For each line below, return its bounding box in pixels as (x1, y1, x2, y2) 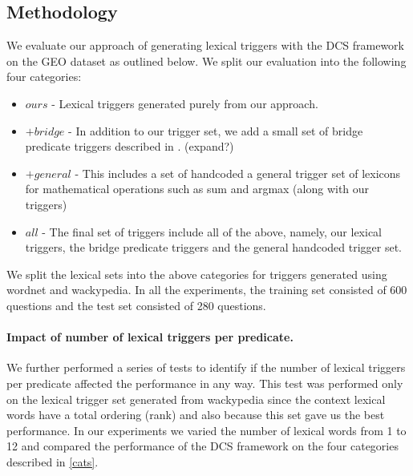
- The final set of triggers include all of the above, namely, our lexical (42, 223, 383, 240)
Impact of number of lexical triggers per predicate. (6, 329, 294, 345)
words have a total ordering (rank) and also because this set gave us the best (6, 406, 385, 423)
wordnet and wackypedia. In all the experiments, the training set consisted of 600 (6, 281, 407, 298)
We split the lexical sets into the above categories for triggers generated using (6, 265, 387, 282)
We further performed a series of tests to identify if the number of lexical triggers (6, 359, 406, 376)
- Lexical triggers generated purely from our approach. (51, 95, 318, 111)
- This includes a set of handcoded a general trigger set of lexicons (75, 164, 401, 181)
